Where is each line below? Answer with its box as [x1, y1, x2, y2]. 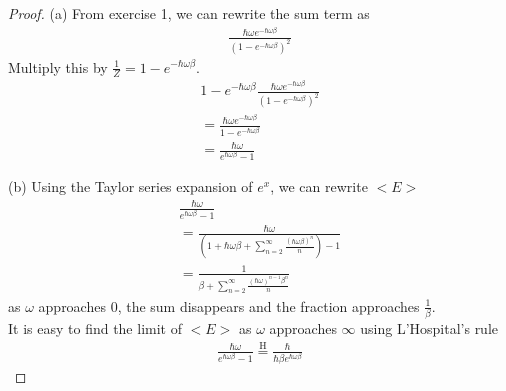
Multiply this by [8, 56, 108, 77]
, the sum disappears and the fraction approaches [117, 295, 420, 316]
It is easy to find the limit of [8, 317, 182, 338]
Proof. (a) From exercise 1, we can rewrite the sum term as [8, 3, 370, 23]
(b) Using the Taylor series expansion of [8, 176, 253, 197]
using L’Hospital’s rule [360, 317, 499, 338]
